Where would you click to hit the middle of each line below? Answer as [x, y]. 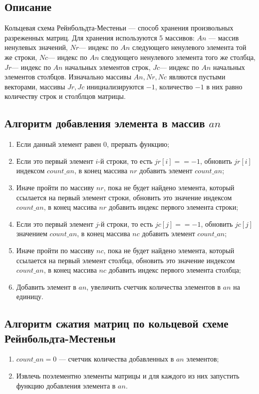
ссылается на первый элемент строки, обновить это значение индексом [124, 197]
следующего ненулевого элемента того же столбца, [178, 57]
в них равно [224, 86]
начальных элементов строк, [108, 67]
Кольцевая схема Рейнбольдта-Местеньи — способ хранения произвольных [119, 28]
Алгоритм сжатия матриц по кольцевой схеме [117, 323]
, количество [174, 86]
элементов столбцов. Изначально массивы [68, 77]
